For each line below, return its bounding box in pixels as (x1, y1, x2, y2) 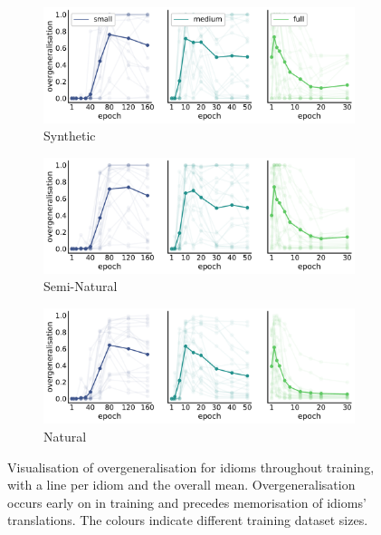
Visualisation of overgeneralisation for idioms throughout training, (7, 457, 375, 476)
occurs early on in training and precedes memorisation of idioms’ (7, 492, 367, 511)
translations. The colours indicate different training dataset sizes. (7, 511, 368, 530)
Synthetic (43, 126, 96, 145)
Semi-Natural (43, 277, 118, 296)
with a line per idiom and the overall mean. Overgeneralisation (7, 475, 356, 494)
